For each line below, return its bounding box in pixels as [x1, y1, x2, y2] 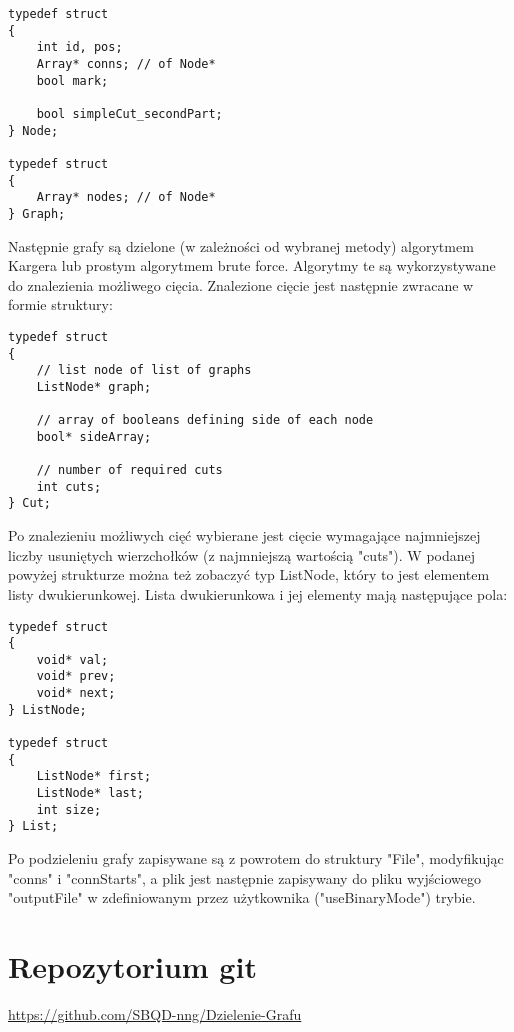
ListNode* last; [36, 786, 145, 801]
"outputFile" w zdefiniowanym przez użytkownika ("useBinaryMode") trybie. [8, 887, 476, 908]
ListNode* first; [36, 769, 152, 784]
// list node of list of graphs [36, 363, 252, 378]
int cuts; [36, 479, 102, 494]
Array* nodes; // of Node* [36, 190, 216, 205]
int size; [36, 802, 102, 817]
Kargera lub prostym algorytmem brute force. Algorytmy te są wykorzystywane [8, 255, 496, 276]
